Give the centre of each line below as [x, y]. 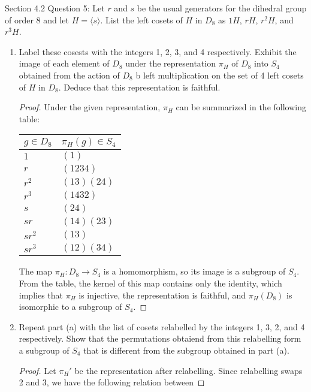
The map [36, 271]
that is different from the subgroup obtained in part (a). [186, 350]
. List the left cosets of [141, 19]
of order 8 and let [37, 19]
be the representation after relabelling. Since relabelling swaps [188, 370]
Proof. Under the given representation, [90, 107]
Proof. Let [37, 370]
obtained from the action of [69, 75]
